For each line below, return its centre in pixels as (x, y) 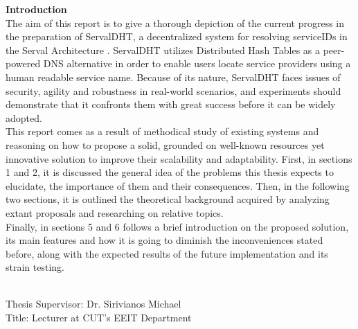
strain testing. (35, 267)
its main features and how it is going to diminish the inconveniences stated (164, 240)
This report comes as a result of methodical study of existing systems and (162, 131)
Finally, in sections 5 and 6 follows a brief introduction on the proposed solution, (177, 226)
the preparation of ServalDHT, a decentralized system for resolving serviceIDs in (177, 36)
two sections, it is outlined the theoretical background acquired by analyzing (168, 199)
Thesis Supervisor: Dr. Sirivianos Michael (93, 304)
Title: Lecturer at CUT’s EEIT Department (99, 318)
